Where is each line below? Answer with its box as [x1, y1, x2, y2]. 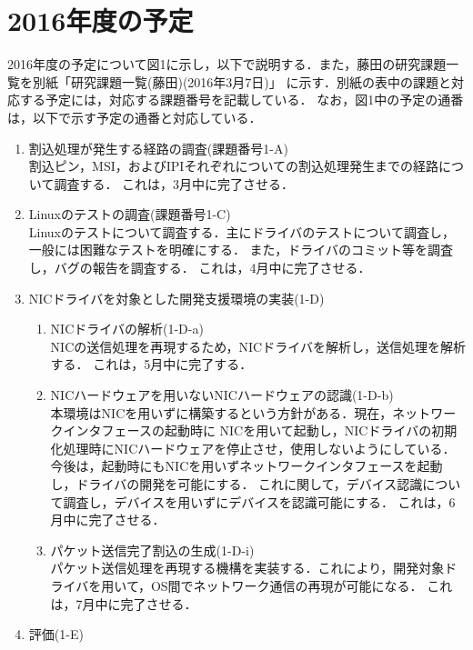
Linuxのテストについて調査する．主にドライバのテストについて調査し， [28, 222, 455, 241]
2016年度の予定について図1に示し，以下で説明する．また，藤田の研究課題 [7, 55, 447, 74]
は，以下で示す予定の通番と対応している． [7, 107, 262, 126]
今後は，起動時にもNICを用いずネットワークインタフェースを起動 [50, 456, 443, 475]
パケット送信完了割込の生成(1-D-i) [50, 540, 255, 559]
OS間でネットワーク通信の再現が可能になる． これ [150, 575, 453, 595]
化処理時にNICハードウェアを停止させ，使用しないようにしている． [50, 438, 456, 457]
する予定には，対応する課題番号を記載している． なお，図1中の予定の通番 [19, 90, 464, 109]
